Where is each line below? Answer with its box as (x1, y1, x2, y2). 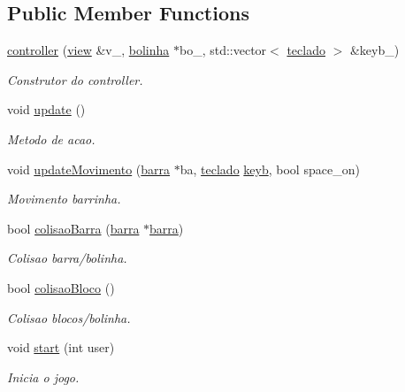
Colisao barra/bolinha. (7, 249, 127, 267)
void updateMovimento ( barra (7, 159, 171, 178)
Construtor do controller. (7, 70, 143, 88)
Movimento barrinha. (7, 189, 121, 208)
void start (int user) (7, 338, 115, 357)
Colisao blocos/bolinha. (7, 308, 131, 327)
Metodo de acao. (7, 129, 96, 148)
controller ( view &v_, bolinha (7, 41, 170, 59)
